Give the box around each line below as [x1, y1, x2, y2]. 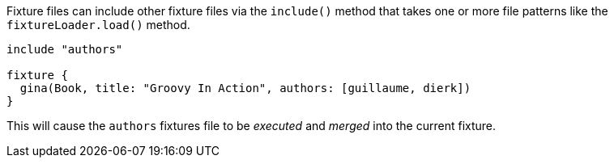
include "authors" [6, 43, 123, 56]
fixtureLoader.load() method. [6, 18, 190, 32]
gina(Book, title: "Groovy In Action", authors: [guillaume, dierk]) [19, 82, 471, 95]
